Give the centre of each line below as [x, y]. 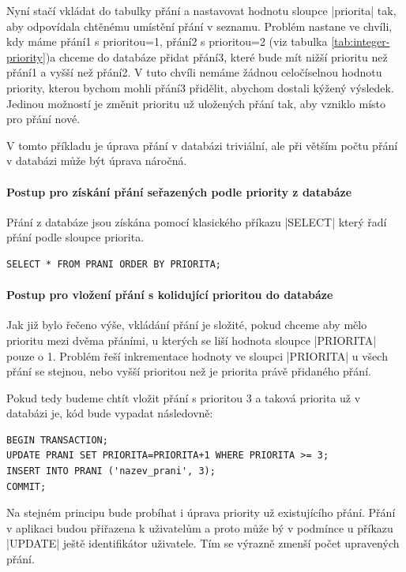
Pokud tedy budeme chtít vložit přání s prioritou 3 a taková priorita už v [184, 397]
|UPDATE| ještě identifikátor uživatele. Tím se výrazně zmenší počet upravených [203, 543]
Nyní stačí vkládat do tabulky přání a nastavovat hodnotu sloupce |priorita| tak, [201, 10]
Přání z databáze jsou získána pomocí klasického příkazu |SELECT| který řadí [197, 221]
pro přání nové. [43, 119]
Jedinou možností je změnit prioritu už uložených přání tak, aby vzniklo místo [196, 103]
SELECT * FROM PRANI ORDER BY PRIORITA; [114, 264]
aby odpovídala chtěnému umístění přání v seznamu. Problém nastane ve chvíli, [199, 26]
